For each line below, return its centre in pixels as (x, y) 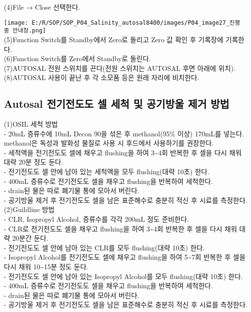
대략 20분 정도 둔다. (34, 162)
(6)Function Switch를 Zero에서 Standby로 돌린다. (78, 58)
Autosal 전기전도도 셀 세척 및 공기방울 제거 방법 (117, 104)
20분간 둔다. (30, 238)
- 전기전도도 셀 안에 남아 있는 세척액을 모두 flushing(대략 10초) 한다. (107, 172)
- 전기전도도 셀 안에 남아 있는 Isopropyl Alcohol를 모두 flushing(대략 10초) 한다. (123, 276)
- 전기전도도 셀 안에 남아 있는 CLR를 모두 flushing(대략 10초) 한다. (104, 247)
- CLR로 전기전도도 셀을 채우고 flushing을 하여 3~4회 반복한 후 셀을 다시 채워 (121, 228)
